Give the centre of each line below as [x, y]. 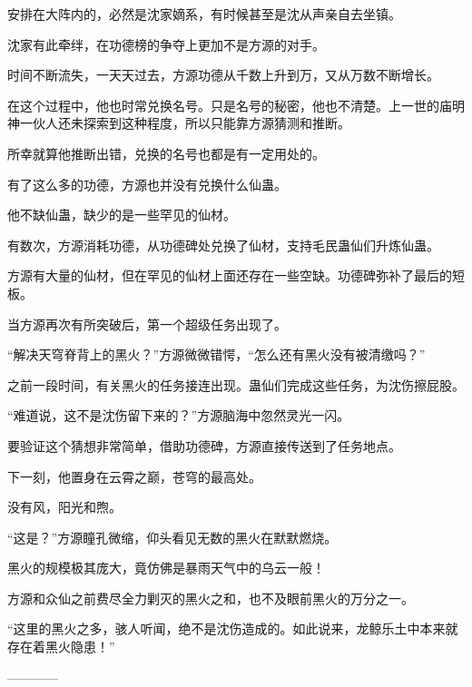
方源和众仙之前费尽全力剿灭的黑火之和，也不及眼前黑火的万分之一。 [211, 598]
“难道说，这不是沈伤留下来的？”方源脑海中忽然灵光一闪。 [179, 415]
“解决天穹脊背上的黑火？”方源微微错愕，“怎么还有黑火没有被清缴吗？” [216, 354]
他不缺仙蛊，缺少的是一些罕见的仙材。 [122, 215]
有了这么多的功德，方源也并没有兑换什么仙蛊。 [147, 184]
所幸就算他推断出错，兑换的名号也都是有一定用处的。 [166, 153]
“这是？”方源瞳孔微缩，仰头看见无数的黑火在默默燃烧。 [172, 537]
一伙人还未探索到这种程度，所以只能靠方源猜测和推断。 [185, 123]
